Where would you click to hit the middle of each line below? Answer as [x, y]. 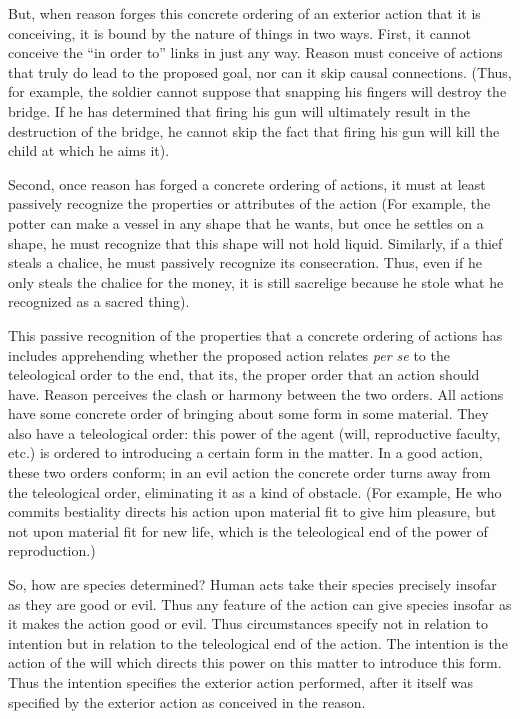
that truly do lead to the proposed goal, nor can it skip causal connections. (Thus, [260, 71]
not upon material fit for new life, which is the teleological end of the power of [248, 530]
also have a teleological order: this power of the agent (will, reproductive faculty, [254, 432]
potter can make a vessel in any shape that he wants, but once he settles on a [246, 222]
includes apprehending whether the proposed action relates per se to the [229, 354]
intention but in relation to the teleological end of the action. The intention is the [258, 642]
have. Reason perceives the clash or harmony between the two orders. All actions [256, 393]
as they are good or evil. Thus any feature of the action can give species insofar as [260, 603]
